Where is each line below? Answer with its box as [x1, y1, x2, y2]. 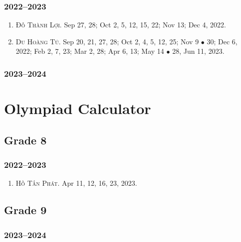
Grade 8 [4, 132, 47, 147]
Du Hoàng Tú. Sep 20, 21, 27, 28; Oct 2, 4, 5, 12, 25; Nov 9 [15, 36, 199, 46]
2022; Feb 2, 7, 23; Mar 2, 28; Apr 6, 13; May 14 [15, 46, 164, 56]
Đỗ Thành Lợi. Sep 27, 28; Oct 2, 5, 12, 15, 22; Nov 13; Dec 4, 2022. [15, 19, 226, 30]
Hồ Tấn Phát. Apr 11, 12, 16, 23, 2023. [15, 178, 137, 188]
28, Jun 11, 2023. [172, 46, 225, 56]
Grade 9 [4, 202, 47, 218]
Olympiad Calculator [4, 98, 151, 119]
